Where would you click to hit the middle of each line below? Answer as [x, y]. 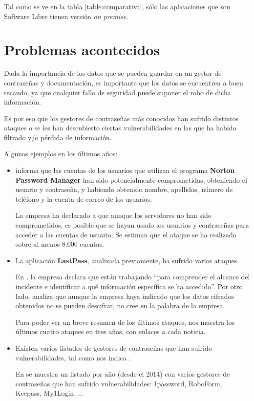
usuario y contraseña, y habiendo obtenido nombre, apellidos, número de [124, 189]
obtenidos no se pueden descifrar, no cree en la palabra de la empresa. [120, 306]
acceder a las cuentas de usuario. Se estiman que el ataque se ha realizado [126, 234]
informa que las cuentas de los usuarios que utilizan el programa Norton [125, 170]
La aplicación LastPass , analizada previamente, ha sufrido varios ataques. [127, 260]
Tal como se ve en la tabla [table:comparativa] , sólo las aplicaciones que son [117, 6]
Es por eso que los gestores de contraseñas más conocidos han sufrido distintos [121, 118]
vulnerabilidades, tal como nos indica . [73, 357]
